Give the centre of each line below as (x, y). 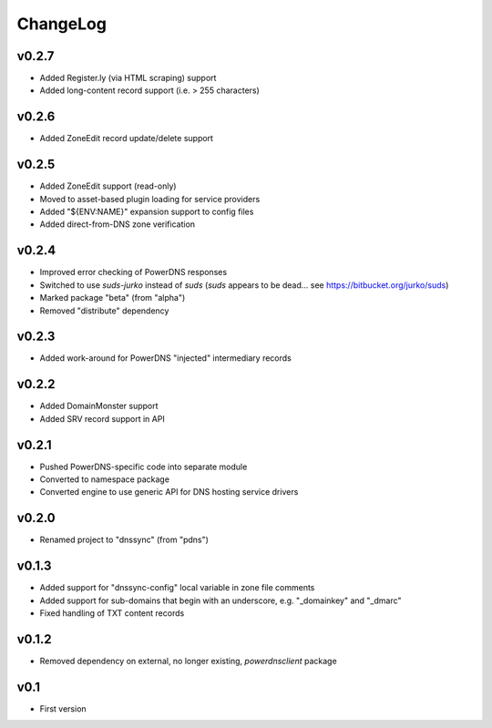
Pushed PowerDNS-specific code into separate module (143, 467)
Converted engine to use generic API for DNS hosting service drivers (169, 492)
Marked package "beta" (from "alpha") (113, 298)
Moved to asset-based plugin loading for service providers (150, 199)
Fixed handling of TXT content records (112, 613)
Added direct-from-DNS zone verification (118, 224)
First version (63, 708)
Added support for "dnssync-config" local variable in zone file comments (177, 588)
